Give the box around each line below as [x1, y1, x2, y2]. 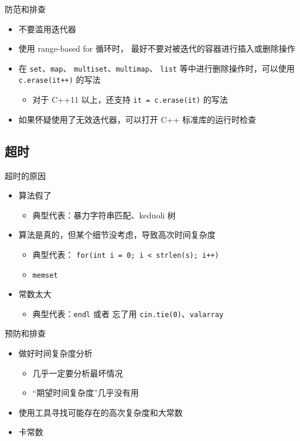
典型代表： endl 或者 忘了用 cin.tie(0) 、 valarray [32, 307, 224, 319]
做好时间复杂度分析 [18, 347, 93, 359]
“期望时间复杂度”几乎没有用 [32, 386, 139, 399]
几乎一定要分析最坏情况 [32, 366, 123, 379]
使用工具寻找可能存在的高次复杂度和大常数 [18, 406, 183, 418]
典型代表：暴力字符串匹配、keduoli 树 [32, 208, 176, 221]
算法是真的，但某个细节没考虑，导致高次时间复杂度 [18, 228, 216, 241]
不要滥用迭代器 [18, 22, 76, 35]
